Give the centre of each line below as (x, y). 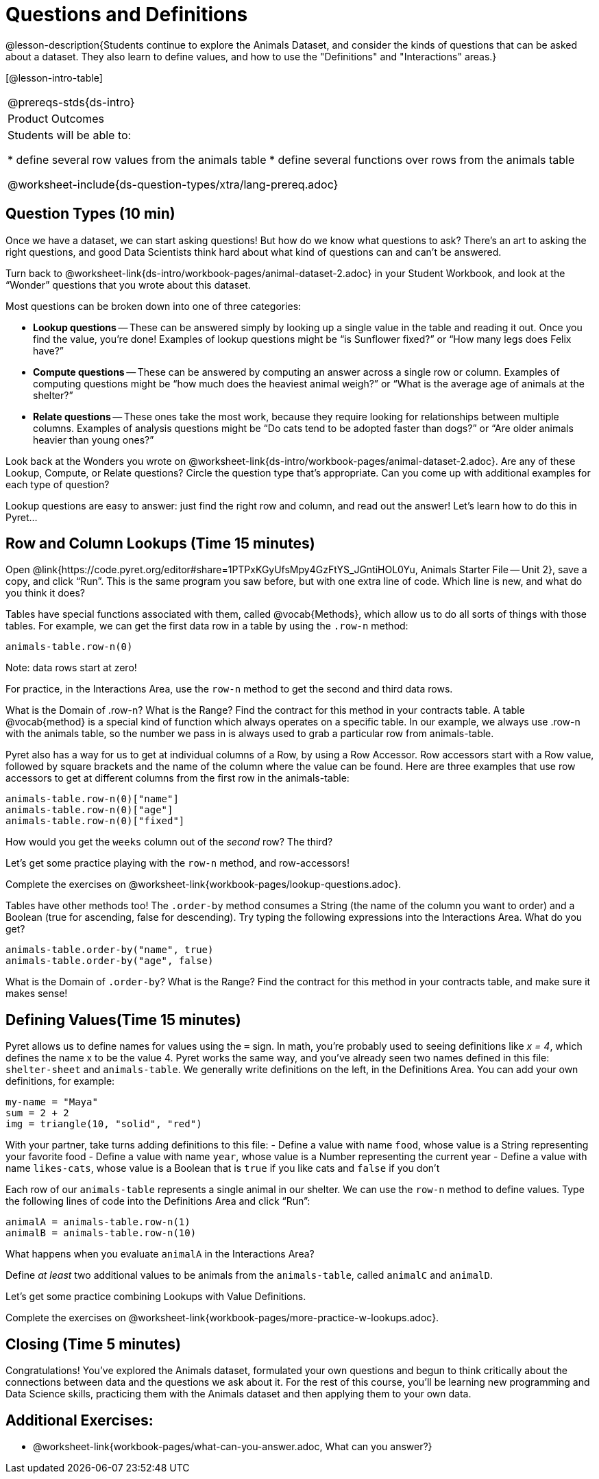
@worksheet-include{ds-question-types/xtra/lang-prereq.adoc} (173, 184)
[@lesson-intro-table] (54, 77)
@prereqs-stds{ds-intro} (71, 102)
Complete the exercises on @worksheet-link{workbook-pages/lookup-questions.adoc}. (204, 885)
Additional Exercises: (80, 1420)
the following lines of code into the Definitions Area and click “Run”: (158, 1201)
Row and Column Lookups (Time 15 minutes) (160, 544)
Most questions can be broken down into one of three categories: (154, 306)
